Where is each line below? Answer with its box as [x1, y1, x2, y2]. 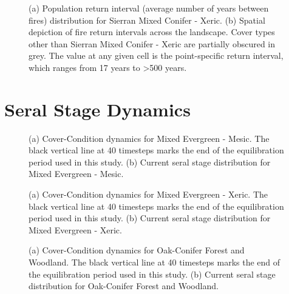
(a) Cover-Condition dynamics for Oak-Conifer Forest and [29, 244, 245, 256]
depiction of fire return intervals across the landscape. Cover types [29, 25, 275, 38]
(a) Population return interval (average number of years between [29, 2, 269, 14]
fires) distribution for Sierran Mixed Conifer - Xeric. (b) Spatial [29, 13, 265, 26]
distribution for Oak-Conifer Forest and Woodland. [29, 279, 219, 292]
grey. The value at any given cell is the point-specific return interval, [29, 49, 284, 62]
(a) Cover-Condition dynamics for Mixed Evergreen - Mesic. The [29, 132, 270, 144]
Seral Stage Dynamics [4, 96, 191, 121]
